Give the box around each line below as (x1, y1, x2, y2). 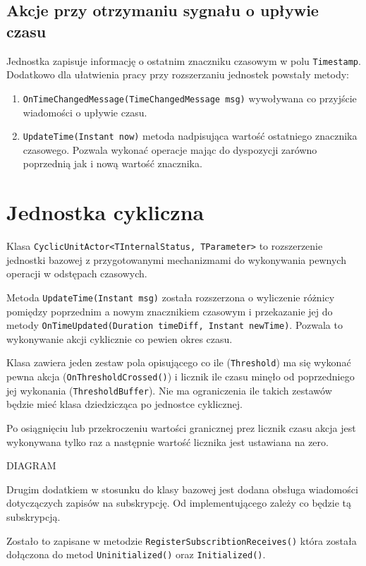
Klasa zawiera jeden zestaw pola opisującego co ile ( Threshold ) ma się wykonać (6, 355, 351, 370)
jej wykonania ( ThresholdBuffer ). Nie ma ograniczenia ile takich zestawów (6, 383, 332, 397)
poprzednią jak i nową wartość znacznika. (23, 156, 202, 171)
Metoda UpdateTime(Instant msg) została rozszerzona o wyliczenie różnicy (6, 289, 335, 304)
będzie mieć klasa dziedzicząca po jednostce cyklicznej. (6, 397, 243, 411)
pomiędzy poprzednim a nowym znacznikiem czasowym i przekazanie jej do (6, 303, 333, 318)
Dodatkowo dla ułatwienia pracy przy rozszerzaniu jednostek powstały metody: (6, 67, 349, 82)
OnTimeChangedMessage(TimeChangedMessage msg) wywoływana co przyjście (23, 90, 357, 105)
